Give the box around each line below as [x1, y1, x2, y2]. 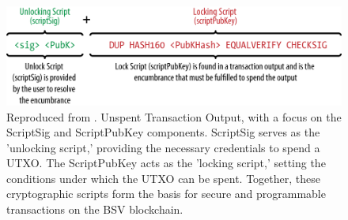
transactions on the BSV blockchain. [6, 201, 183, 218]
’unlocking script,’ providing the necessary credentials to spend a [6, 139, 320, 155]
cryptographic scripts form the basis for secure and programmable [6, 185, 326, 202]
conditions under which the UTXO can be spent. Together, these [6, 170, 320, 186]
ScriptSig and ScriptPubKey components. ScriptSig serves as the [6, 124, 320, 140]
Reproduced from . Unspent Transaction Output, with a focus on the [6, 108, 342, 125]
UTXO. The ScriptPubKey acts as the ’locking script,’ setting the [6, 155, 326, 171]
